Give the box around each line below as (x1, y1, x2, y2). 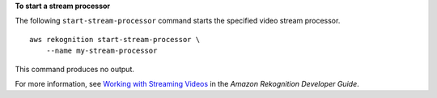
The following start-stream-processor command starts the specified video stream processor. (15, 16, 341, 26)
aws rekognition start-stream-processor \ (29, 35, 201, 44)
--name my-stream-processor (45, 46, 158, 56)
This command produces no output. (15, 64, 135, 74)
